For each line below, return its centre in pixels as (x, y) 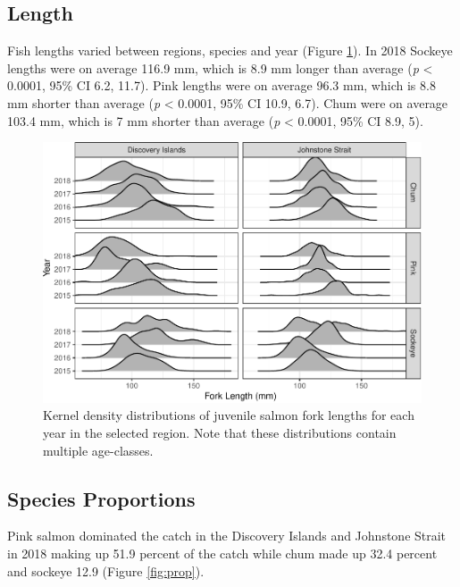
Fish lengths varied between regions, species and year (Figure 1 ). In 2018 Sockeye (230, 50)
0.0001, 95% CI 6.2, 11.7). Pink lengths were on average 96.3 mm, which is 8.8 (222, 85)
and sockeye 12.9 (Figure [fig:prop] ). (106, 570)
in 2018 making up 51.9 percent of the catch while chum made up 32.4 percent (222, 553)
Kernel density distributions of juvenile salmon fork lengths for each (229, 415)
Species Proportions (101, 498)
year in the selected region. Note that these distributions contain (220, 433)
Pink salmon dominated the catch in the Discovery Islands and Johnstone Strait (227, 536)
